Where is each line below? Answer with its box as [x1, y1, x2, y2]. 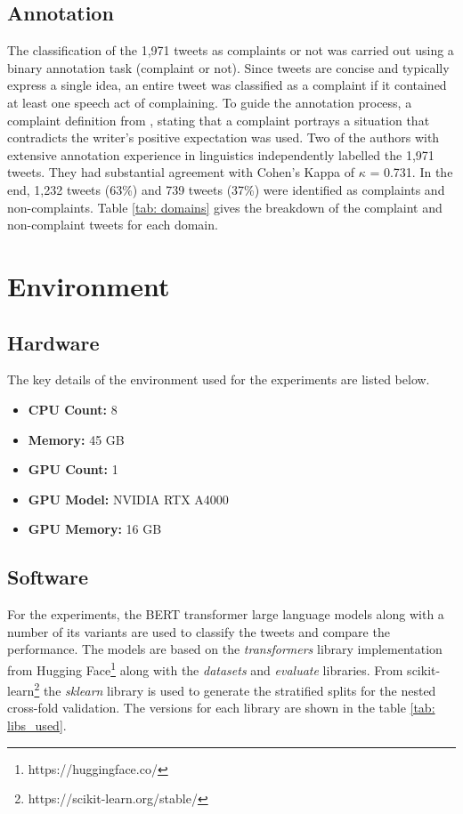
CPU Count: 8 [28, 399, 118, 418]
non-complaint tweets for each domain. [7, 215, 218, 234]
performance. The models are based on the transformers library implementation [7, 640, 443, 658]
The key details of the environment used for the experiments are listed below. [7, 370, 430, 389]
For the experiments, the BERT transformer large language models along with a [7, 605, 444, 624]
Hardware [7, 328, 100, 356]
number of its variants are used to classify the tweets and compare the [7, 622, 390, 641]
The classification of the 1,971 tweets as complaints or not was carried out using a [7, 41, 454, 60]
